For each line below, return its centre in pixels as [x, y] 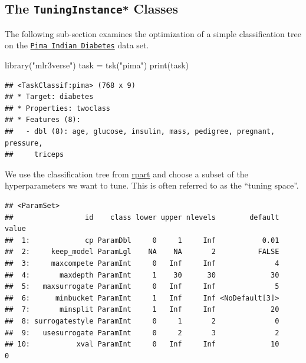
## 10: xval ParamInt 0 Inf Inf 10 [142, 344]
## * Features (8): [43, 120]
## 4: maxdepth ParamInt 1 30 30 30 [142, 275]
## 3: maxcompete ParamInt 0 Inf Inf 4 [142, 263]
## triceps [34, 155]
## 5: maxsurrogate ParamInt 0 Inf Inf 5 [142, 287]
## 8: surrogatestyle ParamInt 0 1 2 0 [142, 321]
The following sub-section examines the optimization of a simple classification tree [153, 33]
